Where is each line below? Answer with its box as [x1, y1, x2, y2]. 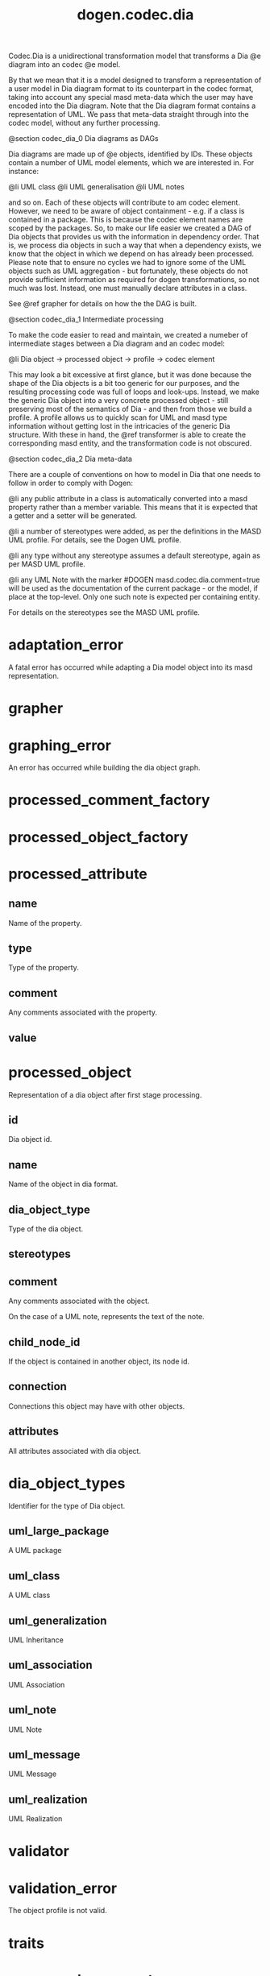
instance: [8, 167, 39, 176]
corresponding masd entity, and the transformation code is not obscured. [8, 438, 252, 448]
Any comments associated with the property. [8, 1007, 158, 1017]
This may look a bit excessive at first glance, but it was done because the [8, 370, 252, 380]
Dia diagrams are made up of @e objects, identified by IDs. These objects [8, 149, 253, 159]
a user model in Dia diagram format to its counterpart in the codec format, [8, 84, 254, 93]
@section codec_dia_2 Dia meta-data [8, 454, 133, 464]
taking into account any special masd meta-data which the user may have [8, 93, 254, 102]
